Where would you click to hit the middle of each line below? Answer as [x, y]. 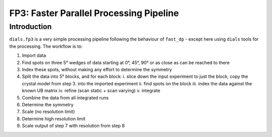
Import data [34, 56]
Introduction [30, 27]
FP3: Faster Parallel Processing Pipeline [94, 13]
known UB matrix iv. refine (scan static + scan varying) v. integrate [91, 91]
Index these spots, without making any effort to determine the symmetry [97, 69]
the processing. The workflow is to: [46, 46]
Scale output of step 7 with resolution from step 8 [73, 126]
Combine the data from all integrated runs [65, 97]
